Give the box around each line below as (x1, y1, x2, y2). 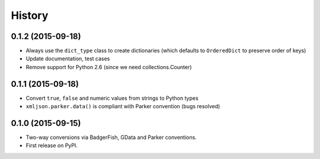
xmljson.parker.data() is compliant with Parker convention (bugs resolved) (25, 103, 220, 110)
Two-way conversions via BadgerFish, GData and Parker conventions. (25, 134, 197, 141)
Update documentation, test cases (25, 55, 110, 62)
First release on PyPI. (25, 142, 78, 149)
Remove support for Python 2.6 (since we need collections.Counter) (25, 63, 192, 70)
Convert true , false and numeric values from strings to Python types (25, 95, 199, 102)
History (11, 9, 49, 22)
